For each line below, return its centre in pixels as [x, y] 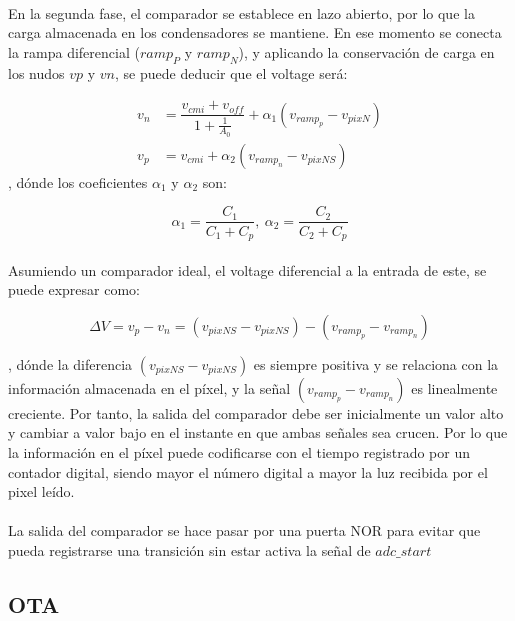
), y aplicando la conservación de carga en [366, 51]
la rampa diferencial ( [74, 51]
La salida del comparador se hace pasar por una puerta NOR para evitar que [244, 530]
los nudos [36, 72]
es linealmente [454, 387]
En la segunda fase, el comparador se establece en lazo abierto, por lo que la [241, 12]
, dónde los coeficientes [78, 181]
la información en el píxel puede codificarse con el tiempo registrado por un [239, 451]
